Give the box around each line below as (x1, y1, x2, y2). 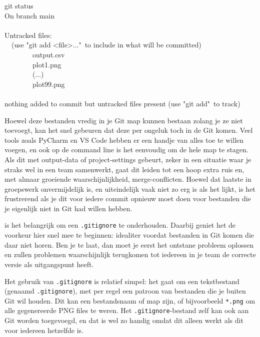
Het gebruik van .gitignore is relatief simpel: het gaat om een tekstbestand (4, 276, 239, 286)
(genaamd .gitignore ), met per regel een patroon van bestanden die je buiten (4, 286, 246, 296)
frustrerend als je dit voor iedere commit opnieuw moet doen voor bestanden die (4, 193, 251, 204)
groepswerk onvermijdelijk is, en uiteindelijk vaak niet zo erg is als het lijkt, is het (4, 183, 255, 194)
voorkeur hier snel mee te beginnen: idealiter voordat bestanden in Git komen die (4, 230, 254, 240)
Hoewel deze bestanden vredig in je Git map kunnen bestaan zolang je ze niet (4, 115, 243, 125)
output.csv (32, 49, 65, 59)
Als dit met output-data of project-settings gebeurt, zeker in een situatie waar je (4, 154, 251, 164)
